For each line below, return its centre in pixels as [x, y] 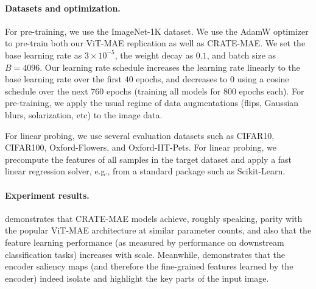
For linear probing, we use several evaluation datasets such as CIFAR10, [140, 135]
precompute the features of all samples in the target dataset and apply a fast [149, 159]
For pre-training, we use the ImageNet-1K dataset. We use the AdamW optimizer [157, 31]
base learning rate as [44, 55]
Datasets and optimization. [63, 8]
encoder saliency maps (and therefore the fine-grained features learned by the [149, 266]
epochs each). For [272, 91]
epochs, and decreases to [182, 79]
